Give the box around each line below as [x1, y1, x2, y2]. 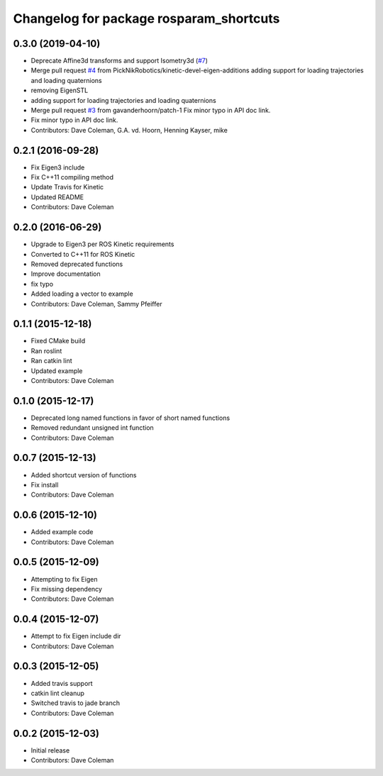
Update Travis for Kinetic [30, 183, 104, 192]
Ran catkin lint [30, 357, 72, 365]
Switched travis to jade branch [30, 699, 121, 707]
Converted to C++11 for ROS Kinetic [30, 250, 135, 258]
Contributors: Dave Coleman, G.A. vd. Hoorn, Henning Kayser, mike [30, 126, 228, 134]
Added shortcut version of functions [30, 470, 137, 479]
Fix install [30, 480, 59, 489]
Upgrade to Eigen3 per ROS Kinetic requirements [30, 240, 174, 248]
